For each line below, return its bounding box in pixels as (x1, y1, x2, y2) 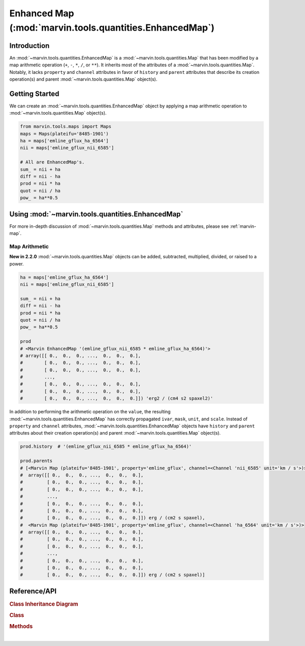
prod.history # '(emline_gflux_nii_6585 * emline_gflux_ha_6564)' (20, 444, 192, 449)
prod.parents (20, 458, 53, 464)
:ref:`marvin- (229, 223, 257, 229)
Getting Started (9, 89, 59, 98)
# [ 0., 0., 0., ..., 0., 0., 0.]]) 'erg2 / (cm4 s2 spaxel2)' (20, 395, 213, 401)
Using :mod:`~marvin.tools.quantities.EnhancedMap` (9, 209, 184, 219)
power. (9, 260, 24, 267)
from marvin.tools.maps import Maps (20, 124, 112, 129)
